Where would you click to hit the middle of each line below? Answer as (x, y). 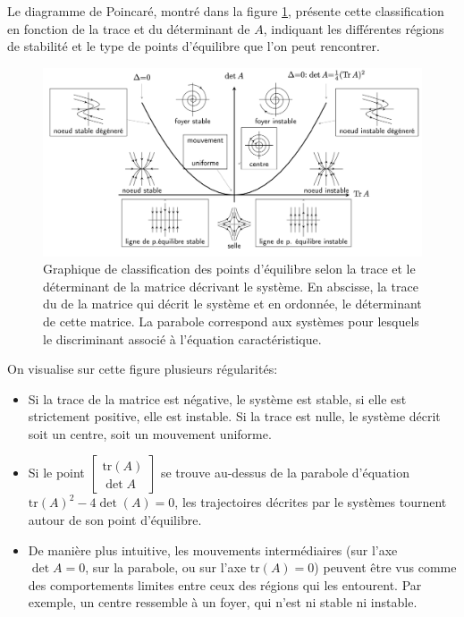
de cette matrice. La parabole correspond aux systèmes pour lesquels (231, 321)
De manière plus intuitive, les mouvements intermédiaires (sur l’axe (213, 549)
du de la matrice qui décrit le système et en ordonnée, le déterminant (232, 304)
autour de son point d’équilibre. (115, 520)
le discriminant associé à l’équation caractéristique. (182, 338)
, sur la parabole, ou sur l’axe (166, 567)
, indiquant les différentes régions (354, 28)
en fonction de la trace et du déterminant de (129, 28)
